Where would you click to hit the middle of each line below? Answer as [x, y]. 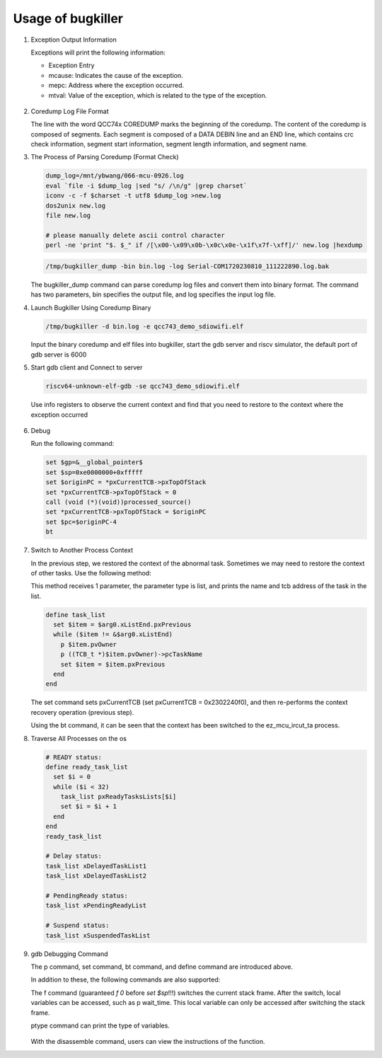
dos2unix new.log [76, 206]
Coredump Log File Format [70, 111]
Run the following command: [73, 444]
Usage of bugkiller [68, 18]
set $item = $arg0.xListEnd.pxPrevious [122, 625]
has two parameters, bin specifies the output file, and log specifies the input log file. [153, 294]
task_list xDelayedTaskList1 [96, 866]
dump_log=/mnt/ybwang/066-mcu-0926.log [115, 176]
